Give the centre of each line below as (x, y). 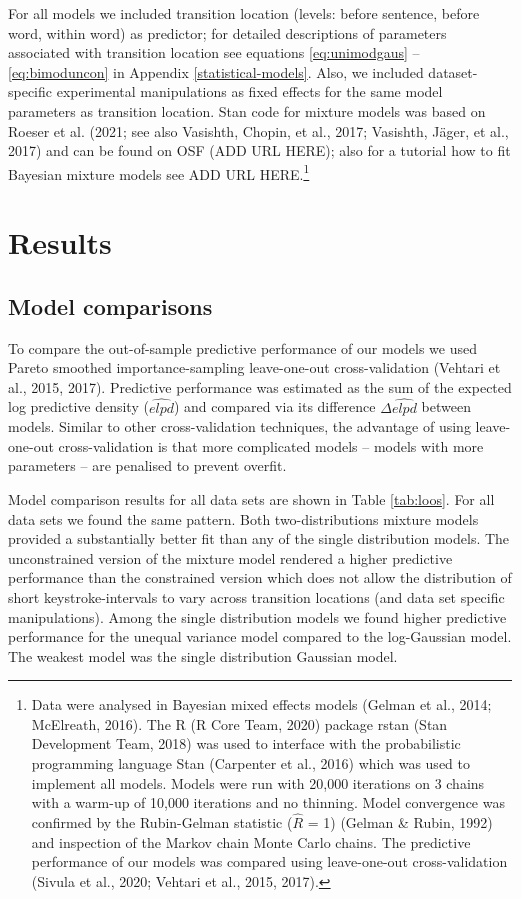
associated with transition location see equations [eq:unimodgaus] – (214, 52)
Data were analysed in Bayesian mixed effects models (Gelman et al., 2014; (261, 704)
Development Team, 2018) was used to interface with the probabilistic (246, 743)
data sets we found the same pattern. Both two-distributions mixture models (243, 518)
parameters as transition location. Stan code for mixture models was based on (247, 110)
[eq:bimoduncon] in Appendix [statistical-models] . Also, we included (216, 71)
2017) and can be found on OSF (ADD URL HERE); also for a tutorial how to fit (259, 150)
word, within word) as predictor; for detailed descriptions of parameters (227, 32)
